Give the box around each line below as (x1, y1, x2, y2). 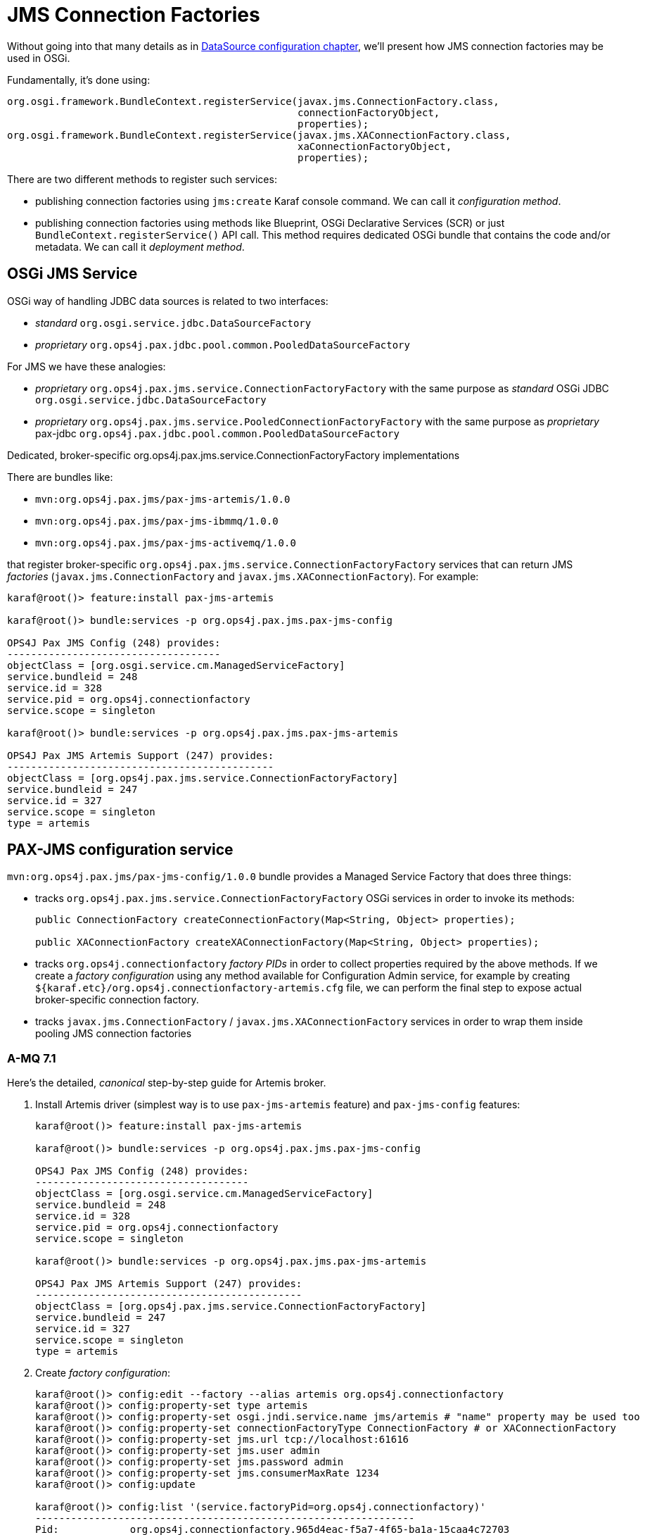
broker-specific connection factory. (35, 994, 199, 1006)
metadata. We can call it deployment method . (35, 240, 245, 253)
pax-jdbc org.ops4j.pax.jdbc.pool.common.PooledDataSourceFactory (35, 427, 400, 439)
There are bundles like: (7, 470, 113, 483)
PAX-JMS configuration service (7, 841, 234, 859)
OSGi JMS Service (7, 265, 138, 283)
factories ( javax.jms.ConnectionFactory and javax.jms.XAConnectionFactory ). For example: (7, 570, 479, 582)
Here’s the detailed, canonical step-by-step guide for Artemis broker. (7, 1077, 326, 1089)
